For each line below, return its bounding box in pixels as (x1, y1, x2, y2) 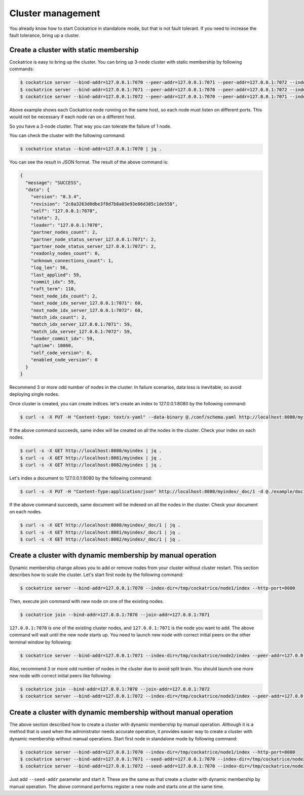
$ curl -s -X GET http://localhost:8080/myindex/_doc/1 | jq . (20, 522, 181, 528)
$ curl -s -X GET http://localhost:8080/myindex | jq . (20, 448, 162, 453)
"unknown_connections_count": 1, (30, 257, 114, 263)
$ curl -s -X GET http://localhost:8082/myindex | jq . (20, 462, 162, 468)
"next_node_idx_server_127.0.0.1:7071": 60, (30, 300, 143, 306)
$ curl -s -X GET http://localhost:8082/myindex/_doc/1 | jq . (20, 537, 181, 542)
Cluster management (9, 8, 100, 19)
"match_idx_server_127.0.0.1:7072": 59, (30, 328, 133, 334)
